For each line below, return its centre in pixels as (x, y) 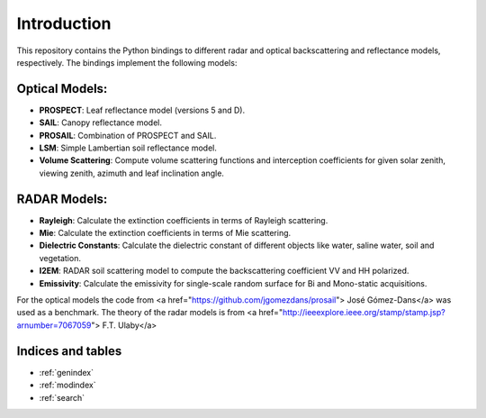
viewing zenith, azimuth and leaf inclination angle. (132, 173)
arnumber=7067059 (54, 325)
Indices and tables (69, 351)
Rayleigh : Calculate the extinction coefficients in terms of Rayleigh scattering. (184, 220)
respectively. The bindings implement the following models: (127, 62)
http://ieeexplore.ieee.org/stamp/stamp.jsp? (364, 313)
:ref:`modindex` (67, 385)
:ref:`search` (62, 397)
